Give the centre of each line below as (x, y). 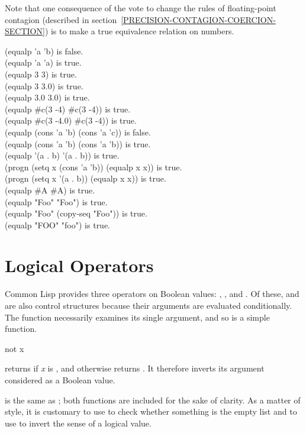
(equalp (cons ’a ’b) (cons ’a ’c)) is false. (78, 132)
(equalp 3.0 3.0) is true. (47, 97)
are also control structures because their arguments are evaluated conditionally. (149, 305)
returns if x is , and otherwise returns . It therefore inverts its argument (135, 368)
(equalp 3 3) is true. (41, 74)
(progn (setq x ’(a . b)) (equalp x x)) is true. (86, 178)
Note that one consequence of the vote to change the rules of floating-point (141, 8)
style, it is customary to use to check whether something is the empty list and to (151, 411)
